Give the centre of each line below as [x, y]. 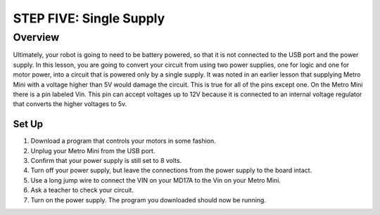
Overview [36, 37]
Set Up [28, 124]
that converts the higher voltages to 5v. [70, 104]
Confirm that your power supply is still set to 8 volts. [106, 161]
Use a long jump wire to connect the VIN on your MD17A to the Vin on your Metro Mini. [156, 180]
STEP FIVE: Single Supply [89, 18]
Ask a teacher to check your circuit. [82, 190]
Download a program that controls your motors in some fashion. [123, 141]
